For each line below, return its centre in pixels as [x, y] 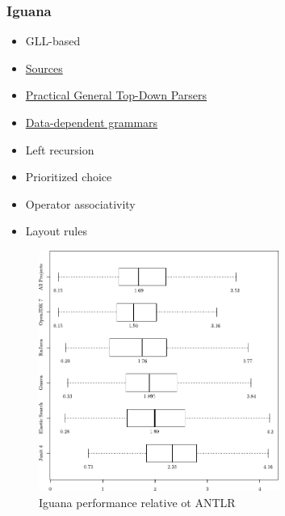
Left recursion [60, 149]
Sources [44, 68]
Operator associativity [80, 203]
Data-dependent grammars [92, 122]
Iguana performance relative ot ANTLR [137, 502]
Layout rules [56, 231]
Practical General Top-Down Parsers [116, 95]
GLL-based [53, 41]
